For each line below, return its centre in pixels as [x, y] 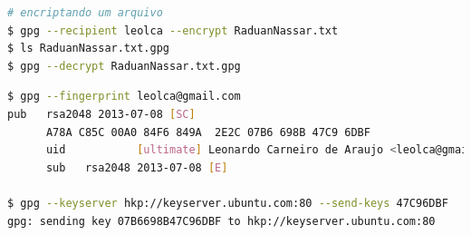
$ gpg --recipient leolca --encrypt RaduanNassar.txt [173, 30]
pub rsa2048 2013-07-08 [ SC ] [101, 114]
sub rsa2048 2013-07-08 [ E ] [137, 167]
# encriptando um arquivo [85, 13]
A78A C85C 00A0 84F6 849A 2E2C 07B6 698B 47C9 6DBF [208, 132]
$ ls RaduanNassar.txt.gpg [88, 49]
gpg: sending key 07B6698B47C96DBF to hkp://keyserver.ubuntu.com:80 [221, 221]
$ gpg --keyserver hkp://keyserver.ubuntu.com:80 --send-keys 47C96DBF [228, 203]
